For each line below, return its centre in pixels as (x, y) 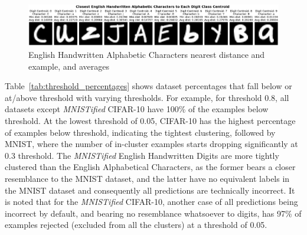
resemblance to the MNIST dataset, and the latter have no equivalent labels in (147, 178)
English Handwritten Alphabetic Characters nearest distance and (147, 55)
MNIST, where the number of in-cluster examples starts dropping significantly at (151, 144)
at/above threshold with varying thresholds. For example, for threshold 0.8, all (147, 97)
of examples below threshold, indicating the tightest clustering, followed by (140, 132)
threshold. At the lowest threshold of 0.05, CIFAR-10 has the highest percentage (150, 121)
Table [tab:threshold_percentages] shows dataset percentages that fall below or (148, 86)
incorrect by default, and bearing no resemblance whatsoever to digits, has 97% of (153, 213)
